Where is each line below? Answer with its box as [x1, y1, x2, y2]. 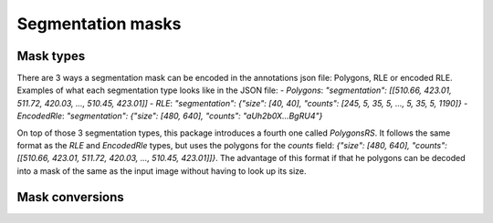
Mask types [16, 48, 86, 64]
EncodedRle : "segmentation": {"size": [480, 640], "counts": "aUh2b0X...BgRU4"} [16, 110, 323, 122]
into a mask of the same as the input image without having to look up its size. [16, 165, 307, 177]
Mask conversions [16, 189, 125, 205]
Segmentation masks [16, 14, 182, 34]
